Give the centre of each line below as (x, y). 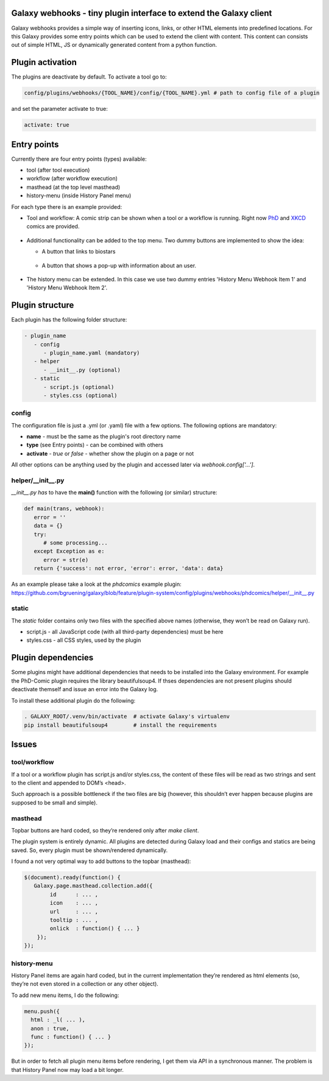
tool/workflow (33, 762)
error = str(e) (66, 560)
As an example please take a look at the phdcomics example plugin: (97, 584)
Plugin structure (43, 305)
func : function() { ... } (71, 1037)
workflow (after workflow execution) (72, 178)
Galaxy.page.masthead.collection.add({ (93, 886)
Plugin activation (44, 62)
